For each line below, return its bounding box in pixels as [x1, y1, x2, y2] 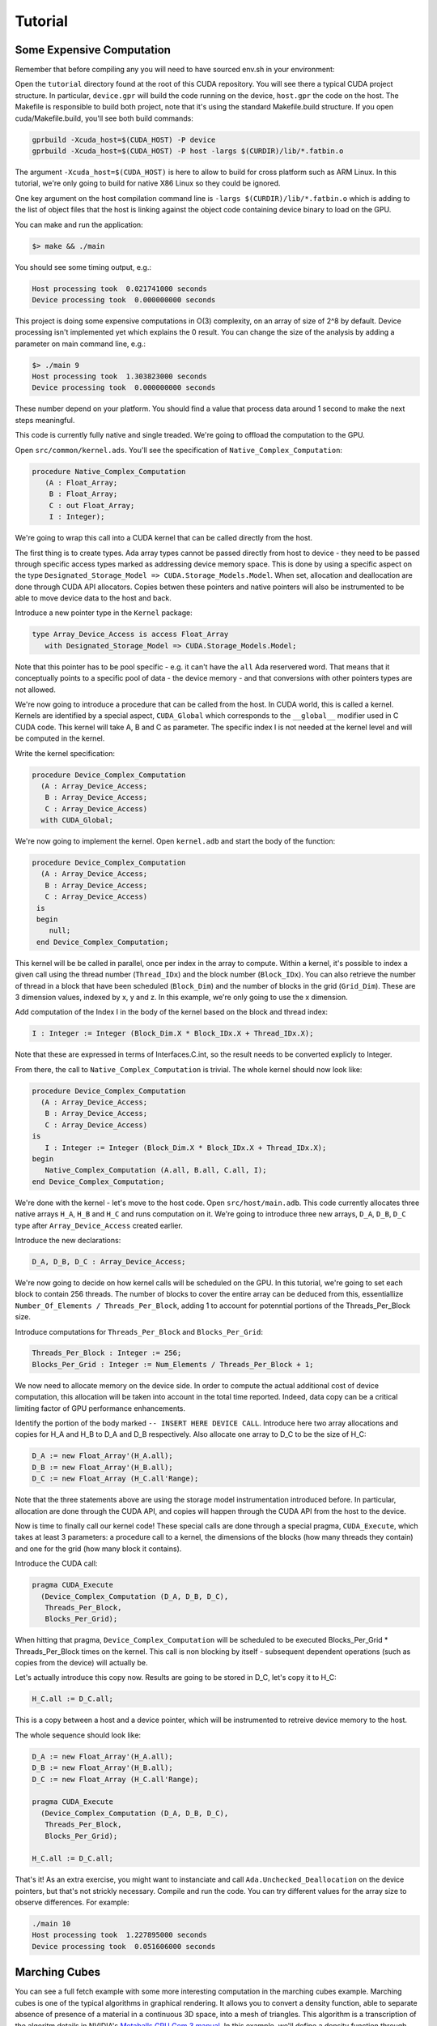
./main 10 [32, 1919, 71, 1929]
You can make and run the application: [15, 220, 143, 229]
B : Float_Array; [49, 489, 118, 498]
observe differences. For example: [15, 1897, 129, 1908]
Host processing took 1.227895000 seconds [32, 1930, 208, 1940]
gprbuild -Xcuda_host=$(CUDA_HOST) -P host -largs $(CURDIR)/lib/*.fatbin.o [32, 147, 344, 156]
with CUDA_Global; [40, 815, 113, 825]
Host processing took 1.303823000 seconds [32, 372, 208, 381]
